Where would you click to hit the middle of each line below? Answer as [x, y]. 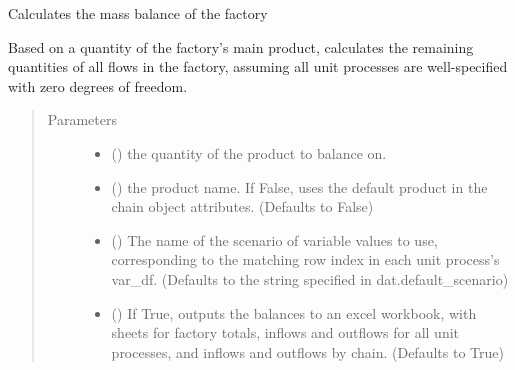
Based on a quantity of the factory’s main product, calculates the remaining [241, 46]
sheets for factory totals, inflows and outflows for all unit [285, 332]
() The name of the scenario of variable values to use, [274, 239]
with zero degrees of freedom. [98, 85]
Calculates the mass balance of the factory [138, 13]
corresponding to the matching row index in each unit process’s [305, 259]
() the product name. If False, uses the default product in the [299, 186]
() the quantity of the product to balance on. [249, 152]
